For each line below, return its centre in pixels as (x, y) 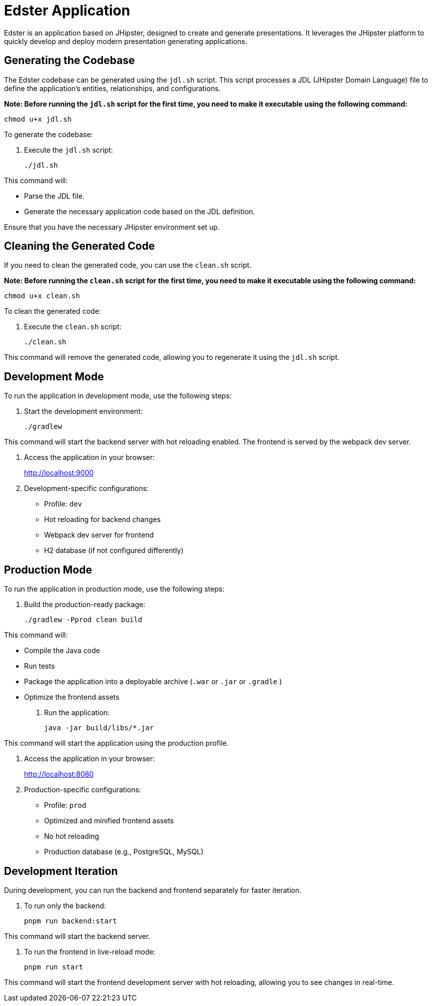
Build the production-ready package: (85, 605)
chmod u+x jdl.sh (38, 119)
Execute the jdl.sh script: (69, 150)
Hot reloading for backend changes (102, 520)
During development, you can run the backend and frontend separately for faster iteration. (153, 890)
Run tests (40, 666)
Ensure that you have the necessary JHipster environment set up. (112, 227)
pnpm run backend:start (71, 921)
